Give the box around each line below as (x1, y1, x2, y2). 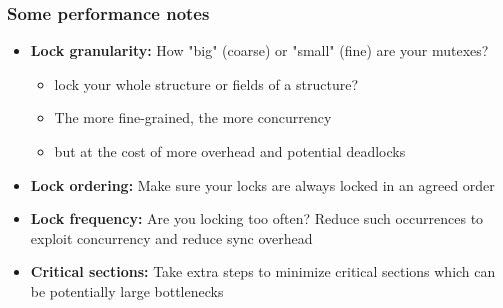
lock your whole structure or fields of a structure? (54, 73, 359, 94)
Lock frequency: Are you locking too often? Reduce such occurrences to (30, 208, 484, 229)
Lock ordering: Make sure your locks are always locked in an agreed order (30, 174, 495, 195)
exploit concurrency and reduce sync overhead (30, 227, 313, 248)
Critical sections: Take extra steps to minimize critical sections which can (30, 261, 496, 282)
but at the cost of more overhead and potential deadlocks (54, 141, 406, 161)
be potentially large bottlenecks (30, 280, 224, 301)
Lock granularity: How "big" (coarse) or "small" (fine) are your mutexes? (30, 40, 489, 61)
